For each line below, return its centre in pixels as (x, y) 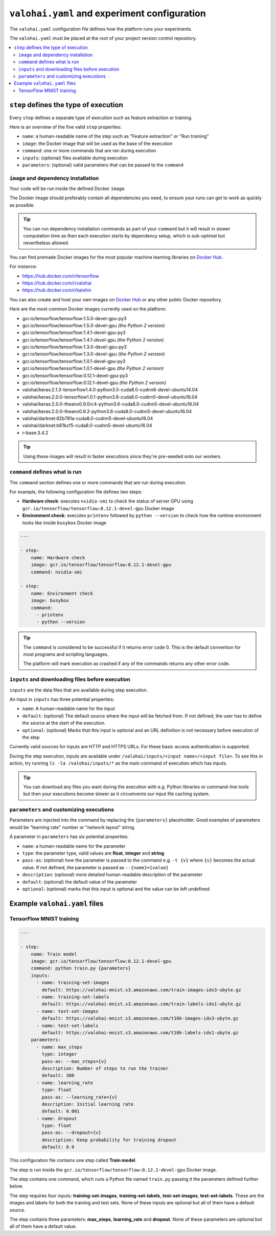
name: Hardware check (58, 557)
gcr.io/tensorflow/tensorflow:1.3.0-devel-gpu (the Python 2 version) (94, 354)
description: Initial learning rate (88, 1104)
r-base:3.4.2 (35, 433)
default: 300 (58, 1076)
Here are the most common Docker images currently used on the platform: (88, 309)
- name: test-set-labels (68, 1026)
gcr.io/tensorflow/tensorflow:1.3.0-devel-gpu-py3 (75, 347)
